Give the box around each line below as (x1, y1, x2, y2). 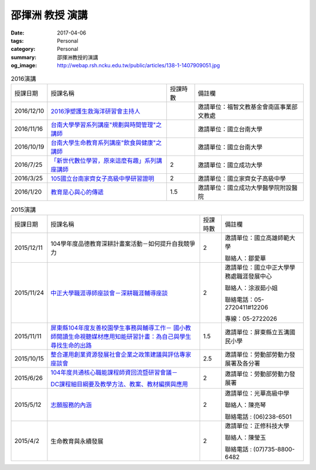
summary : (11, 53, 37, 61)
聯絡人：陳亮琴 (224, 401, 266, 409)
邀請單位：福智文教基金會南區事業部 (198, 102, 298, 111)
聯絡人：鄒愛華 (224, 255, 266, 263)
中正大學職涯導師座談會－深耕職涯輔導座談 (50, 289, 168, 297)
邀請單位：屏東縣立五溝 (224, 328, 290, 337)
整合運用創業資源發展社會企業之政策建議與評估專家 (50, 351, 191, 359)
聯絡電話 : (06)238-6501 (224, 413, 292, 421)
